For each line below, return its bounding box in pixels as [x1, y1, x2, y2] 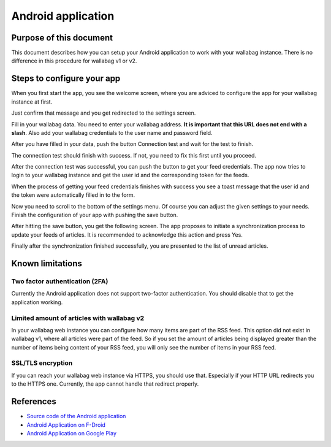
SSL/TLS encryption [11, 359, 73, 367]
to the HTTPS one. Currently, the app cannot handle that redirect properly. [11, 380, 199, 388]
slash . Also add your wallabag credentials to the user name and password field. [11, 129, 213, 136]
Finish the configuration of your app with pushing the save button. [11, 212, 178, 219]
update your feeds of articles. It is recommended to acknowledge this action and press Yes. [11, 231, 243, 239]
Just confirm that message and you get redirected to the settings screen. [11, 109, 196, 117]
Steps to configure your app [11, 74, 121, 84]
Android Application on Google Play [26, 429, 116, 437]
